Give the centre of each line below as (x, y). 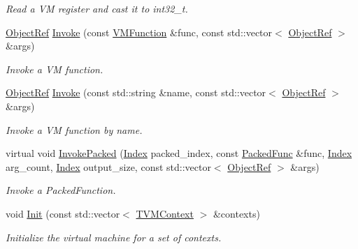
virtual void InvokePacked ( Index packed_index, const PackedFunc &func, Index (179, 153)
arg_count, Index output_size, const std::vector (108, 166)
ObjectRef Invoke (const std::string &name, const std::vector (136, 92)
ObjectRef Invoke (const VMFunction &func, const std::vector (139, 32)
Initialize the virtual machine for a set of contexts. (114, 237)
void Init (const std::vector (63, 213)
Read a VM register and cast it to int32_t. (97, 8)
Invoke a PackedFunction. (61, 190)
